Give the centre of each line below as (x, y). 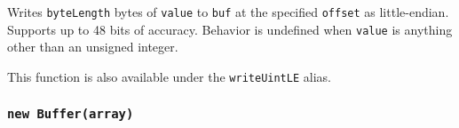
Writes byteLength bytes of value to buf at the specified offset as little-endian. (228, 12)
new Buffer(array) (71, 114)
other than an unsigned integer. (93, 47)
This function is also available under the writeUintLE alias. (169, 76)
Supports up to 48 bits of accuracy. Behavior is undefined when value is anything (230, 29)
